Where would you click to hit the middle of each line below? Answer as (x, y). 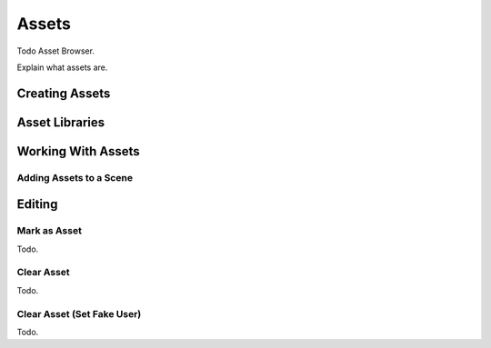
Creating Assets (64, 93)
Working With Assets (78, 151)
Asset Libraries (61, 122)
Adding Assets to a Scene (75, 177)
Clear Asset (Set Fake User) (79, 313)
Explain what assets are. (62, 67)
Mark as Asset (49, 231)
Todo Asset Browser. (56, 51)
